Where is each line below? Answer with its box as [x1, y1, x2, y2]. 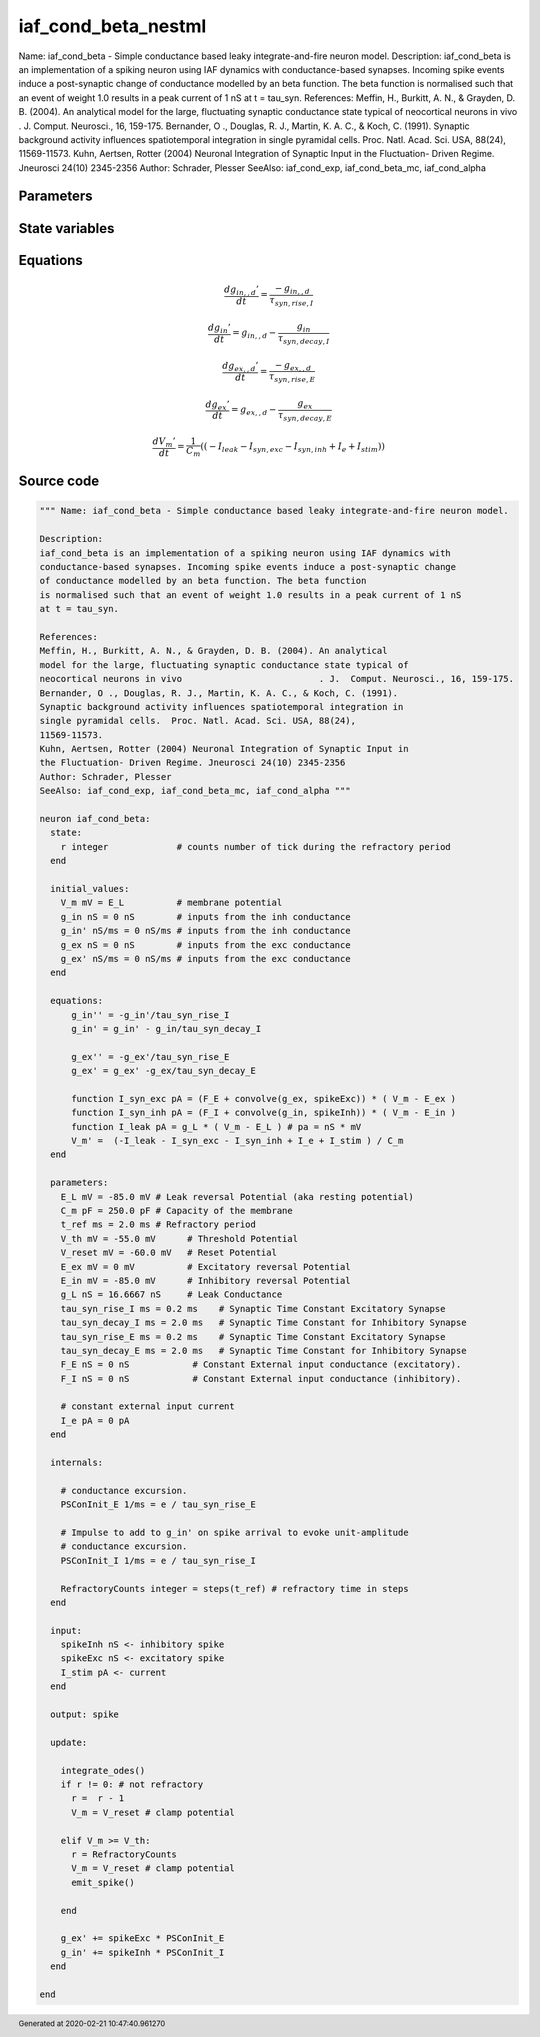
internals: [50, 1457, 104, 1469]
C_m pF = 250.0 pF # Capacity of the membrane [60, 1205, 294, 1216]
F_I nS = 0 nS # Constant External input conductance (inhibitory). [60, 1373, 462, 1384]
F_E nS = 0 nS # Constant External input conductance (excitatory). [60, 1359, 462, 1370]
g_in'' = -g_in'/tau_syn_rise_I [71, 1009, 230, 1020]
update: [50, 1736, 88, 1748]
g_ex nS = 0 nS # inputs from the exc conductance [60, 939, 351, 950]
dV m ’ [152, 436, 176, 449]
